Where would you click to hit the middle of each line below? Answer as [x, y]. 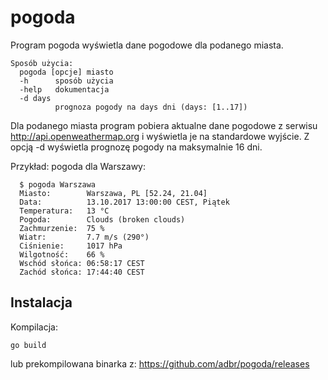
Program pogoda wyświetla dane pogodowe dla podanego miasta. [147, 45]
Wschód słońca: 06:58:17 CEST [82, 263]
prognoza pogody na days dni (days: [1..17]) [151, 107]
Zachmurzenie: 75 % [62, 228]
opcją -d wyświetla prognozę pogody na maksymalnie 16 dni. [136, 147]
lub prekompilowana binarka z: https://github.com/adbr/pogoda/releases [160, 363]
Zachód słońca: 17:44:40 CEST [82, 272]
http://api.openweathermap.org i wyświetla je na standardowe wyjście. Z [160, 136]
